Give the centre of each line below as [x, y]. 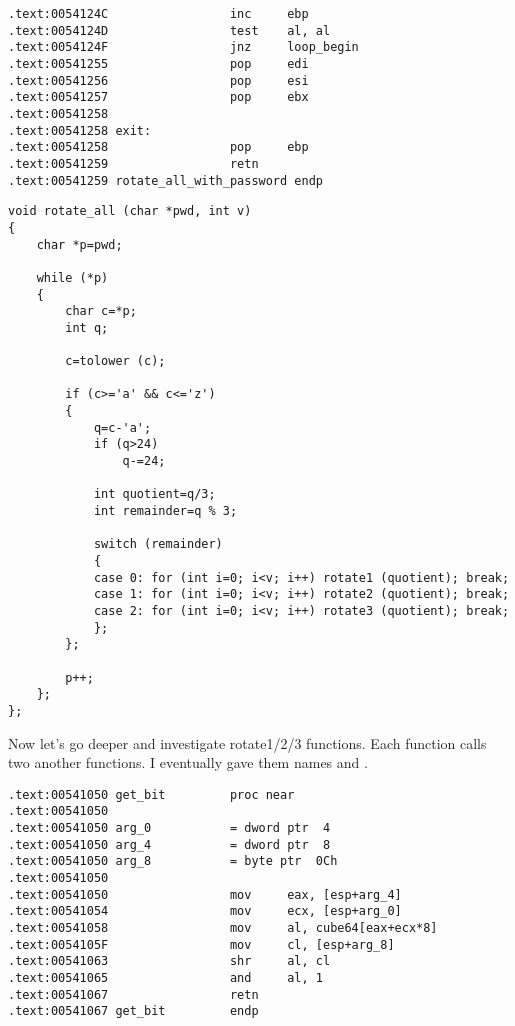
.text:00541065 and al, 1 [165, 977]
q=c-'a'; [122, 427]
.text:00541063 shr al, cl [169, 961]
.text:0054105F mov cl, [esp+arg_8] [201, 944]
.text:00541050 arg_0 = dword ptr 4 [169, 828]
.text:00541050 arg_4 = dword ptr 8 [169, 844]
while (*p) [72, 277]
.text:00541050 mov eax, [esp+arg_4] [205, 894]
